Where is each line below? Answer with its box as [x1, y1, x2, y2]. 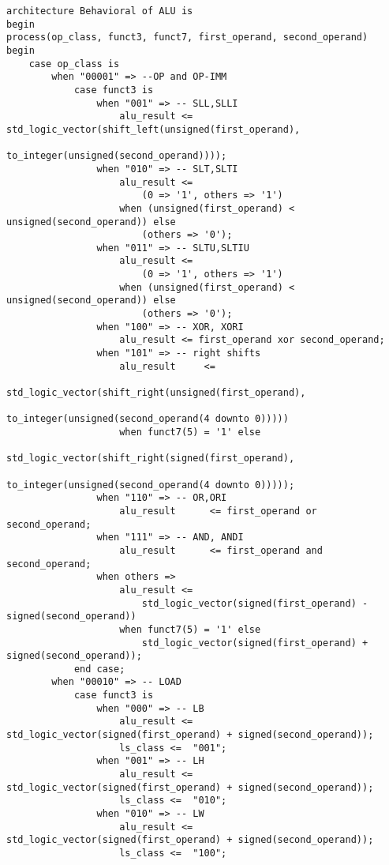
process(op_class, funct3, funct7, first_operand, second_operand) [6, 32, 368, 43]
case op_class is [28, 58, 120, 70]
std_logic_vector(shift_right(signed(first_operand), [6, 453, 295, 464]
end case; [73, 663, 125, 675]
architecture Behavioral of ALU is [6, 6, 193, 17]
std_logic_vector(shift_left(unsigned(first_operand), [6, 123, 301, 135]
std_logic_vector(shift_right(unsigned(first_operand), [6, 387, 306, 399]
